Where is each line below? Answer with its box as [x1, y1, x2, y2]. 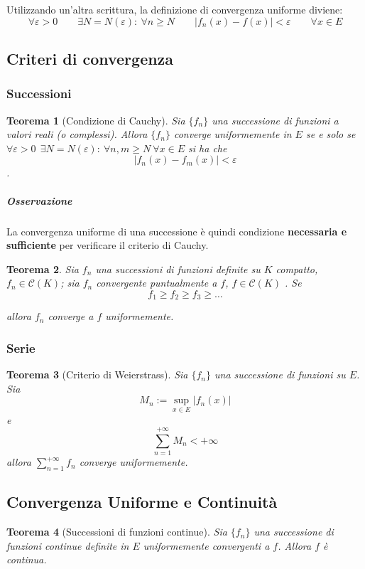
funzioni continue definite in [6, 538, 129, 553]
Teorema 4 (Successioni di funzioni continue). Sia [6, 524, 227, 539]
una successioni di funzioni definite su [95, 261, 261, 276]
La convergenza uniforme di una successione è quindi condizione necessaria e [6, 223, 347, 238]
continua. [6, 552, 47, 567]
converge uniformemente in [173, 127, 292, 142]
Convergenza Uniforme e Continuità [6, 491, 278, 513]
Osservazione [6, 193, 72, 208]
